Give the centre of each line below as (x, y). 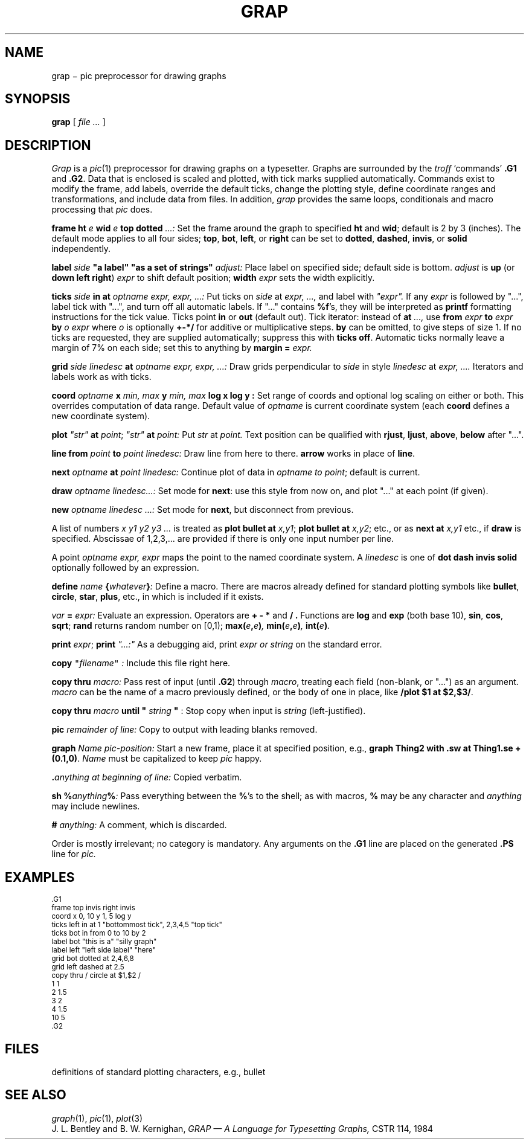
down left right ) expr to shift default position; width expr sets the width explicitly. (213, 278)
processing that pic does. (102, 210)
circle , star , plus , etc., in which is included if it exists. (158, 597)
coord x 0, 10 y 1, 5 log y (91, 917)
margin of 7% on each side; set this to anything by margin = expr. (182, 348)
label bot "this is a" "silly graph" (104, 942)
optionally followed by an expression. (125, 568)
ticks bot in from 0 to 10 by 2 (99, 934)
